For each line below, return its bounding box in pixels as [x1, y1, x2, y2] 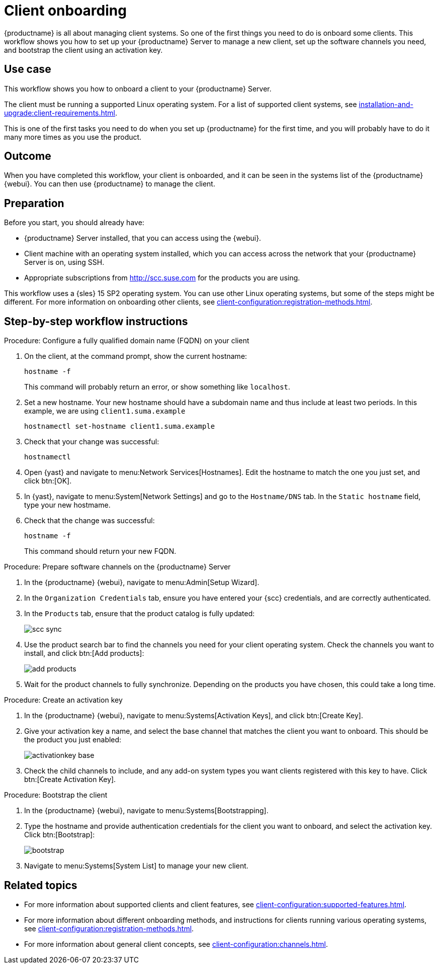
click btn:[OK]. [24, 476, 72, 486]
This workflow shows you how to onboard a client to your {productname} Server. [4, 84, 272, 93]
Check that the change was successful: [24, 516, 155, 525]
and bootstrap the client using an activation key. [4, 45, 163, 54]
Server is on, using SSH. [24, 258, 105, 267]
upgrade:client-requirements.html [4, 108, 116, 117]
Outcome [4, 150, 51, 163]
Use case [4, 63, 51, 76]
